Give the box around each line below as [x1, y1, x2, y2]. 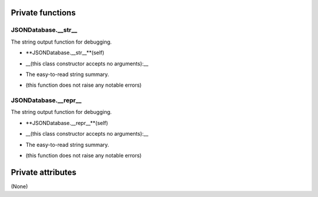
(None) [11, 183, 28, 190]
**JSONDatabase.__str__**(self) [25, 49, 105, 56]
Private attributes [11, 167, 77, 177]
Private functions [11, 8, 76, 18]
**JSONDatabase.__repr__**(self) [25, 119, 108, 126]
